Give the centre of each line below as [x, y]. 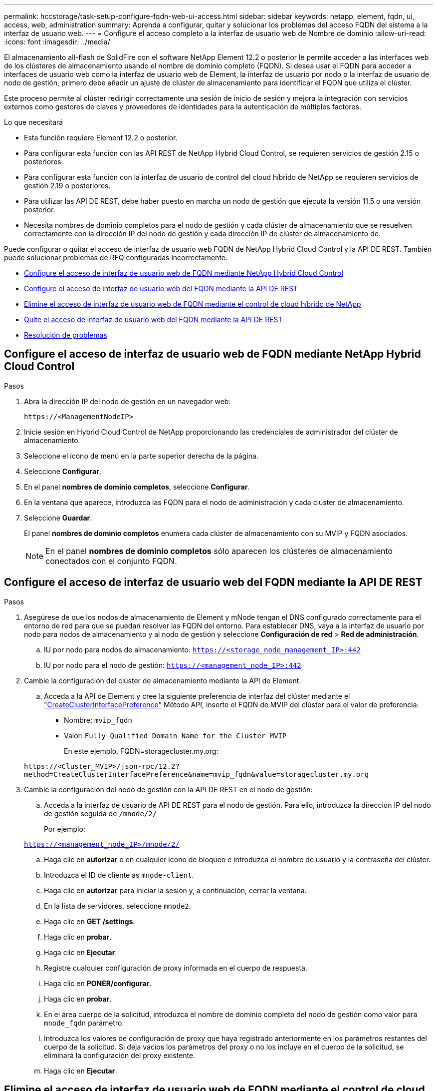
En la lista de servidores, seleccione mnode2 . [117, 906]
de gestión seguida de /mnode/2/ [101, 813]
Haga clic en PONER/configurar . [98, 983]
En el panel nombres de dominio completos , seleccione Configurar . [137, 487]
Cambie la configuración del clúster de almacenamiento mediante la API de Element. [163, 680]
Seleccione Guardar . [58, 518]
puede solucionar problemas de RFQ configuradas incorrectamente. [116, 258]
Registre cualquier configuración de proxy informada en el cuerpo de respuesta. [176, 968]
